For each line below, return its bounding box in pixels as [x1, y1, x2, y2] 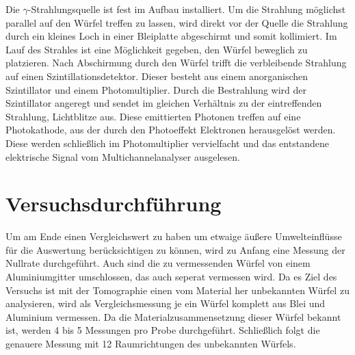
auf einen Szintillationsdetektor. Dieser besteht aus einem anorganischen [5, 68, 308, 83]
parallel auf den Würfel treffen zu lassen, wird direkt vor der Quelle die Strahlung [5, 15, 348, 29]
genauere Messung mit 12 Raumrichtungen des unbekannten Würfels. [5, 337, 296, 350]
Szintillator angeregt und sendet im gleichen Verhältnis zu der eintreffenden [5, 96, 322, 110]
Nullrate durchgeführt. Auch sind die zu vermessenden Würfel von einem [5, 256, 311, 270]
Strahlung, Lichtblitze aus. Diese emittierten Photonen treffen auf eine [5, 109, 301, 123]
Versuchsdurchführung [5, 189, 222, 218]
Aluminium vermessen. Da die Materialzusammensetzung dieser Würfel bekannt [5, 309, 341, 324]
